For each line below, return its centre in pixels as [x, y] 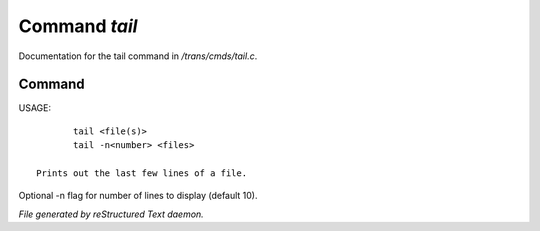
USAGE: [35, 108]
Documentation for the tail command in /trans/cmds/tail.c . [138, 56]
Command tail [78, 26]
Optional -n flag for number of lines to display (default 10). [138, 196]
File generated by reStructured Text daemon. [111, 214]
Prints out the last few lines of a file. [142, 173]
